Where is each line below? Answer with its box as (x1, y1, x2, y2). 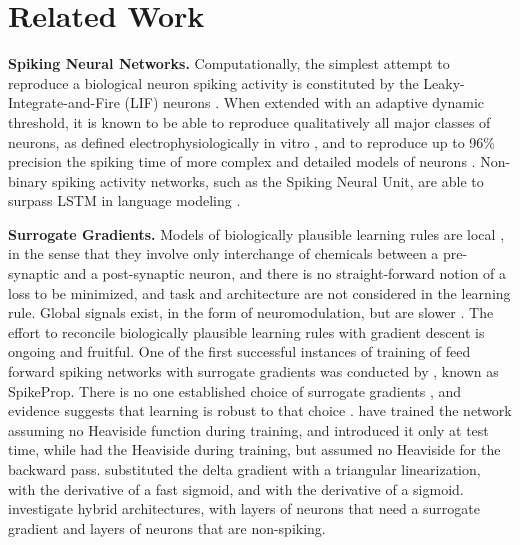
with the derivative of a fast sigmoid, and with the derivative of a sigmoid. (8, 478, 464, 499)
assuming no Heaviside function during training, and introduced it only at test (8, 419, 489, 440)
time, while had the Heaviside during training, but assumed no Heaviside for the (8, 439, 501, 460)
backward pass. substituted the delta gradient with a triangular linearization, (8, 459, 481, 479)
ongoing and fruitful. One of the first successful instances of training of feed (8, 341, 471, 362)
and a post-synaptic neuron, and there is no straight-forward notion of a (63, 263, 507, 284)
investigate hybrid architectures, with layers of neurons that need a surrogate (8, 498, 480, 519)
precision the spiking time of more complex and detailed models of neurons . (8, 151, 476, 172)
